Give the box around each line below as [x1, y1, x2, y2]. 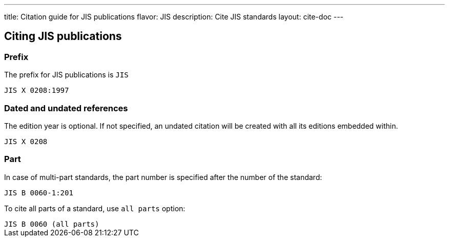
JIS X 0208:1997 [4, 86, 69, 95]
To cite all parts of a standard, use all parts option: [4, 204, 186, 213]
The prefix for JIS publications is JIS [4, 70, 129, 79]
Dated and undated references [4, 103, 128, 113]
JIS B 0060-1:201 [4, 188, 73, 197]
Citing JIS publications [4, 30, 122, 43]
